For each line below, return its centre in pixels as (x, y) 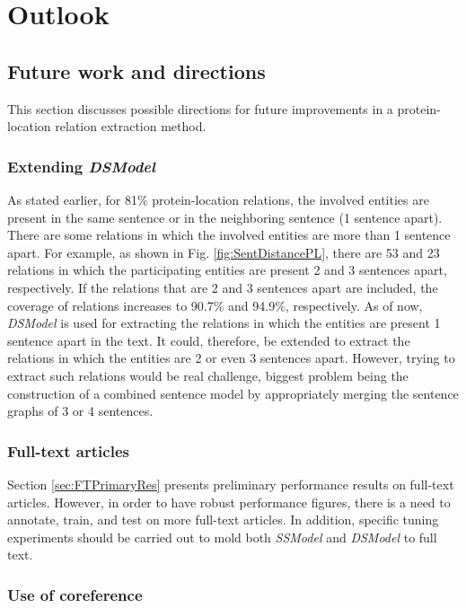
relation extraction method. (131, 126)
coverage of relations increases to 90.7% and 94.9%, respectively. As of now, (215, 305)
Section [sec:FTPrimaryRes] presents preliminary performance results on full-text (231, 484)
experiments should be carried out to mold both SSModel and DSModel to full (222, 537)
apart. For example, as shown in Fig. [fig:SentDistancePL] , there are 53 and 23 (224, 252)
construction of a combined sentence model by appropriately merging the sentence (233, 393)
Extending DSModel (81, 166)
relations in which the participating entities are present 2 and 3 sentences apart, (227, 270)
